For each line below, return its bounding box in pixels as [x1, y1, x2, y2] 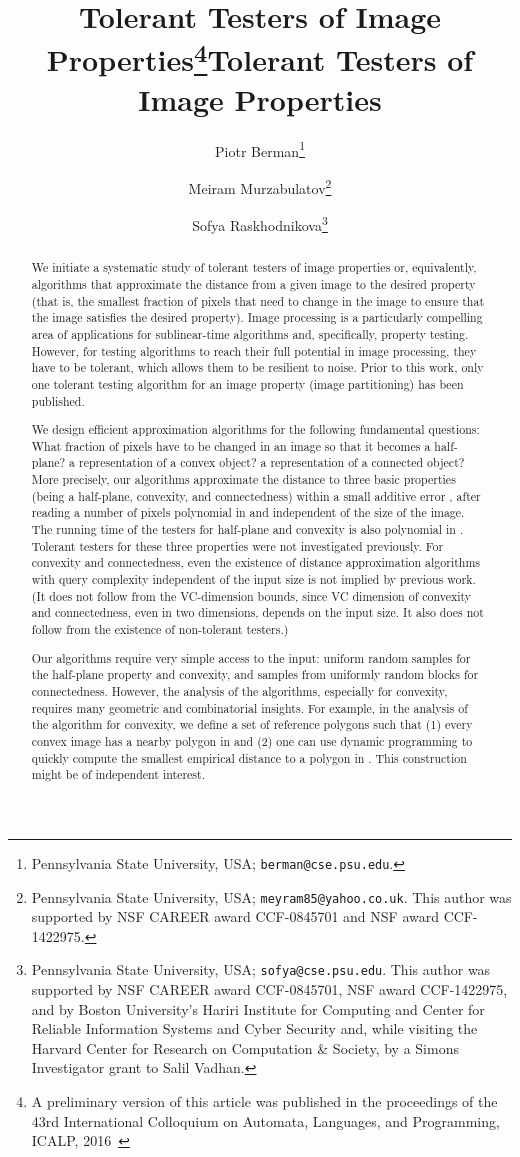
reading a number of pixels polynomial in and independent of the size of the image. [31, 504, 465, 521]
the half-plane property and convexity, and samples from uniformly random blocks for [31, 666, 479, 683]
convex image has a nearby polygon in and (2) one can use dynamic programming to [31, 732, 473, 749]
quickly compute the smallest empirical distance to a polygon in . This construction [31, 749, 467, 766]
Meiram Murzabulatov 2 [188, 175, 332, 198]
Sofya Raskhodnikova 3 [192, 212, 328, 235]
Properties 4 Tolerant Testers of [46, 35, 474, 80]
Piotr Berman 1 [215, 137, 305, 161]
